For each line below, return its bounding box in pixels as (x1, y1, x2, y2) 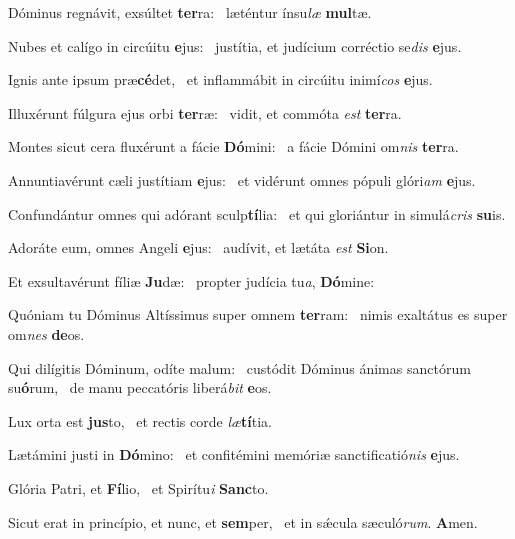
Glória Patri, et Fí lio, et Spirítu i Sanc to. (8, 477, 269, 498)
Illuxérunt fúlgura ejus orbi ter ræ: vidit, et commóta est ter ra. (8, 102, 402, 123)
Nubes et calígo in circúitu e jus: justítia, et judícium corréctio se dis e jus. (8, 35, 462, 56)
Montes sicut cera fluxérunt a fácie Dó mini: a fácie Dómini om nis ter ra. (8, 136, 459, 157)
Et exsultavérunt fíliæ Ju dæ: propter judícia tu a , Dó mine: (8, 270, 375, 291)
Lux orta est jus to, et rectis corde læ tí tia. (8, 410, 272, 431)
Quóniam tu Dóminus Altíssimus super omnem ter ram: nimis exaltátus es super (8, 304, 508, 325)
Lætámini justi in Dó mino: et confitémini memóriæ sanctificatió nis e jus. (8, 444, 460, 465)
